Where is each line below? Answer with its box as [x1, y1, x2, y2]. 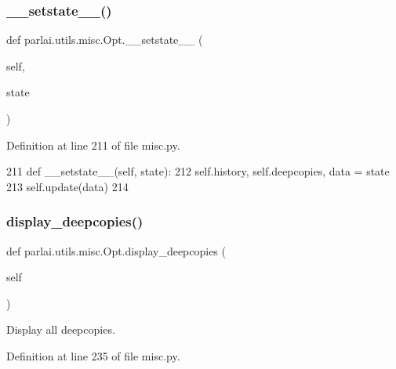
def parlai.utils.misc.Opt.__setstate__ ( [6, 31, 203, 48]
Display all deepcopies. [6, 321, 115, 338]
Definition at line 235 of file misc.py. [6, 347, 180, 364]
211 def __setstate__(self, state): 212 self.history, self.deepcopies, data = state [6, 163, 390, 179]
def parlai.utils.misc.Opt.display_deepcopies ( [6, 242, 226, 259]
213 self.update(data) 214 [6, 178, 129, 194]
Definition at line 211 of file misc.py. [6, 136, 180, 153]
